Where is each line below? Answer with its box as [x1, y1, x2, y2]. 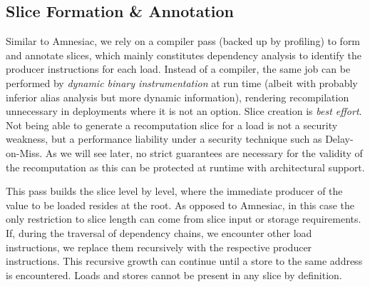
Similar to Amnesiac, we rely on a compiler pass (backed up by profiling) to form [6, 34, 361, 49]
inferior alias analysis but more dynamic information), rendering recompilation [6, 89, 349, 104]
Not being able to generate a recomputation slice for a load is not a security [6, 117, 338, 132]
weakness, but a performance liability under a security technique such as [6, 131, 322, 146]
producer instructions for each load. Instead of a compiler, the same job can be [6, 61, 351, 76]
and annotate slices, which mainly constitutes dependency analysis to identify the [6, 47, 362, 62]
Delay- [325, 131, 354, 146]
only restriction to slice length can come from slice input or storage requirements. [6, 211, 361, 226]
